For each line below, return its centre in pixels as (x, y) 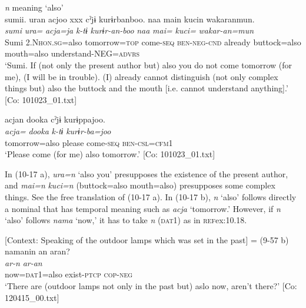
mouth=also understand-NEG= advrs (72, 53)
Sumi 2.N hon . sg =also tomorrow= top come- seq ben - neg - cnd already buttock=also (153, 42)
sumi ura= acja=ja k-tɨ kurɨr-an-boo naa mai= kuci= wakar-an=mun (129, 30)
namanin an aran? (37, 251)
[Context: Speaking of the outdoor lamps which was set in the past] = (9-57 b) (147, 239)
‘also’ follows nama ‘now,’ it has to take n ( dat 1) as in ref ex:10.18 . (126, 220)
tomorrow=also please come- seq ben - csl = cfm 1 (89, 142)
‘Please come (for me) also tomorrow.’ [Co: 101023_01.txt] (110, 154)
